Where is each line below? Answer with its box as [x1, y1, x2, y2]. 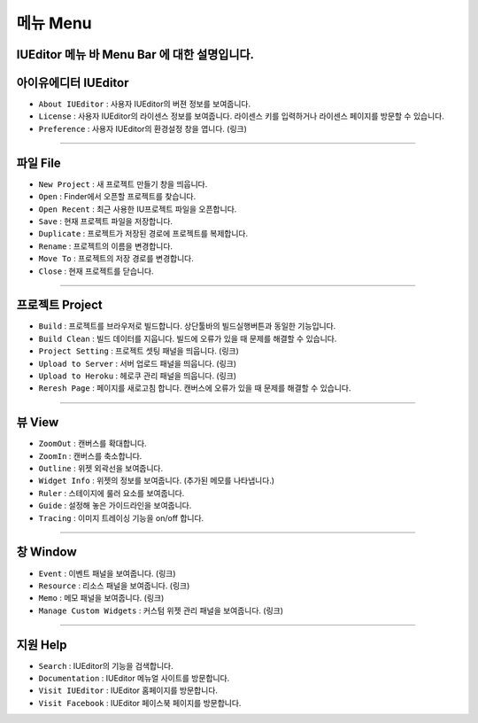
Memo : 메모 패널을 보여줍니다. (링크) [38, 593, 165, 603]
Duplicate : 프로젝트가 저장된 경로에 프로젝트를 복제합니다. [38, 229, 249, 239]
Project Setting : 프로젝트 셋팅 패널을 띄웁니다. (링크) [38, 346, 239, 356]
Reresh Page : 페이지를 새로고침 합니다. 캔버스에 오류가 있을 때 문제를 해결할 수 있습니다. [38, 383, 351, 393]
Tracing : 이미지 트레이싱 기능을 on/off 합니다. [38, 512, 204, 523]
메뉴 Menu [16, 13, 92, 33]
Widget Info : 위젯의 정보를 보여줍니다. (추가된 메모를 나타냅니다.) [38, 475, 274, 486]
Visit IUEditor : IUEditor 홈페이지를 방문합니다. [38, 685, 219, 696]
